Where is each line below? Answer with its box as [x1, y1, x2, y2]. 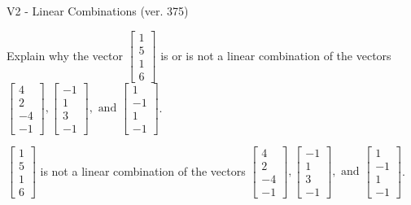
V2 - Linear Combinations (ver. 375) [7, 2, 189, 19]
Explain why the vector [7, 46, 123, 63]
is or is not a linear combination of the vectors [160, 46, 391, 63]
